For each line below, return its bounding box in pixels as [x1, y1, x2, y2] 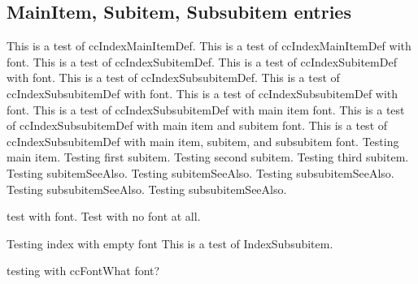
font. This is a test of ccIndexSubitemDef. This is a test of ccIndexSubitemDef [7, 53, 397, 70]
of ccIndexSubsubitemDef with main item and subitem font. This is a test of [7, 117, 388, 134]
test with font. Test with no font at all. [7, 208, 201, 225]
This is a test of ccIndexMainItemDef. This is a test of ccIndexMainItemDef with [7, 37, 411, 54]
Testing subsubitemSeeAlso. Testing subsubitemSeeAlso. [7, 180, 287, 197]
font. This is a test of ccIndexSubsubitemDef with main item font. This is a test [7, 101, 405, 118]
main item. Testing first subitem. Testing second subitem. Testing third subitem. [7, 148, 409, 166]
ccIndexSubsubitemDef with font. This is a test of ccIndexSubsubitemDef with [7, 84, 398, 101]
